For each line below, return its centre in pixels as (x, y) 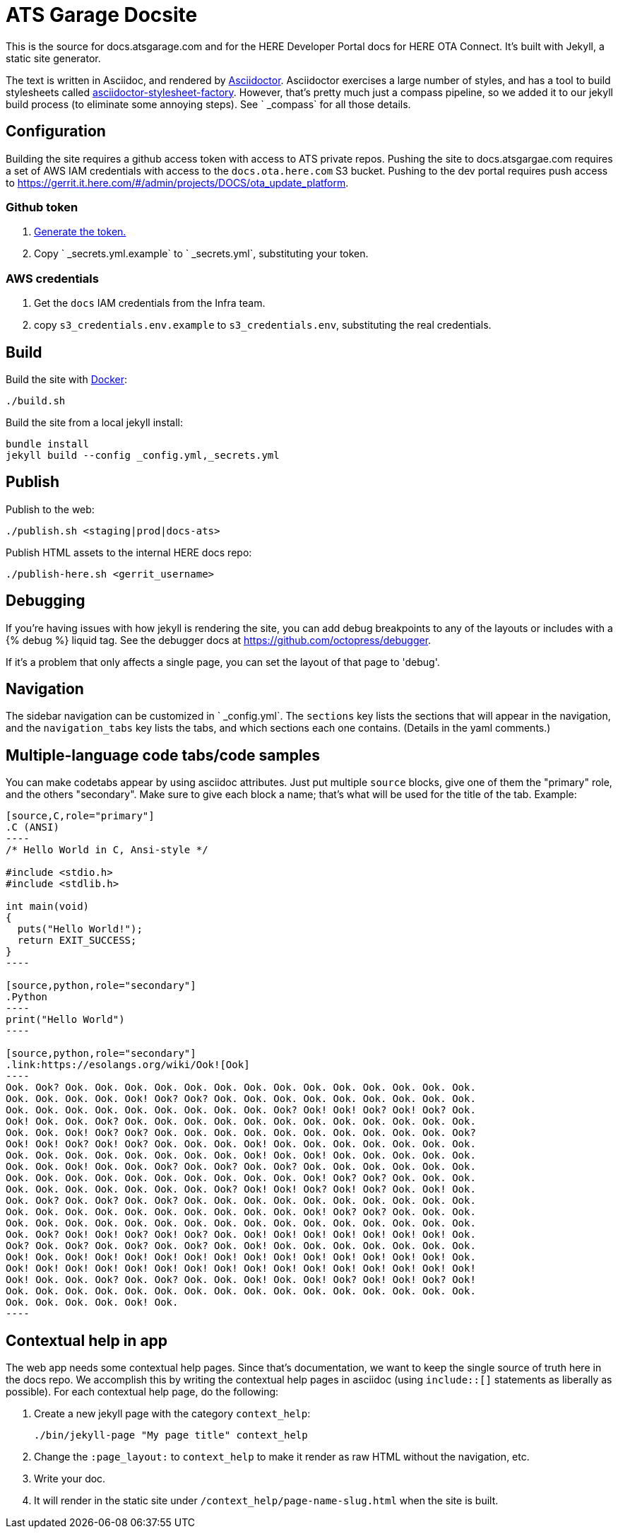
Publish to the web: (50, 509)
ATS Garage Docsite (102, 15)
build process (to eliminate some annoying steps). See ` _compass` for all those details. (208, 104)
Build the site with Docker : (67, 379)
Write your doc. (70, 1479)
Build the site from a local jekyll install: (95, 422)
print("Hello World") (65, 1020)
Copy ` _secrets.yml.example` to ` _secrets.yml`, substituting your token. (201, 254)
